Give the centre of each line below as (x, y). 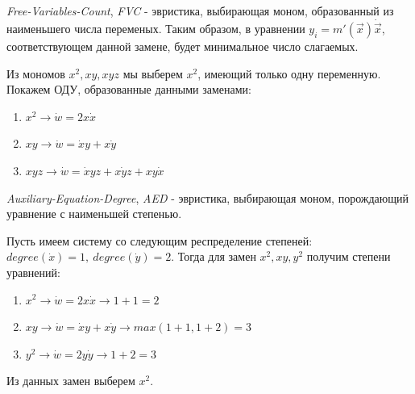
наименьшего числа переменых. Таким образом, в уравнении (156, 29)
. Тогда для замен (214, 256)
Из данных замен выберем (71, 381)
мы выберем (153, 73)
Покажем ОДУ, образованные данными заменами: (129, 89)
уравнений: (33, 272)
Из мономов (36, 73)
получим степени (349, 256)
